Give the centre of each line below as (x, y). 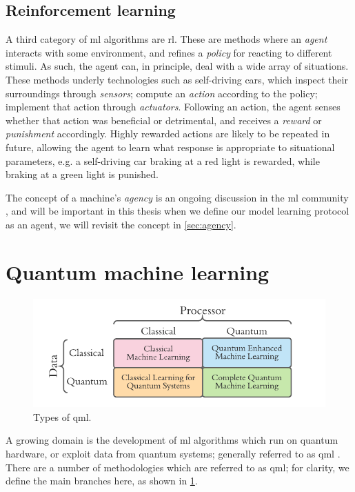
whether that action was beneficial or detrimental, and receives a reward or (164, 120)
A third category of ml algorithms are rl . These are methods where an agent (166, 39)
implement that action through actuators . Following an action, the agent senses (173, 107)
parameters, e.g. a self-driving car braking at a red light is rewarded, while (163, 160)
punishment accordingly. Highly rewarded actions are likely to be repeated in (168, 134)
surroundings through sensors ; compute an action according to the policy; (162, 93)
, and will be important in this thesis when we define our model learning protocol (177, 211)
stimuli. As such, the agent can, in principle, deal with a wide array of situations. (177, 66)
